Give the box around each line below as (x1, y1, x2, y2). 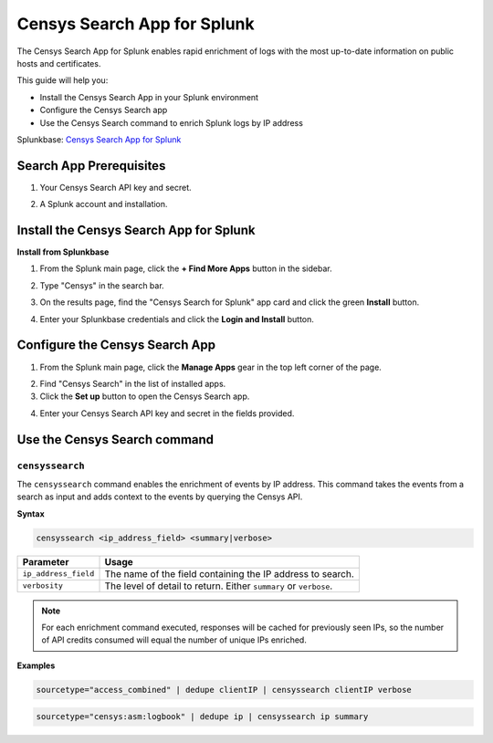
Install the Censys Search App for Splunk (16, 223, 256, 237)
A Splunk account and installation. (39, 199, 168, 210)
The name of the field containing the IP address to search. (104, 567, 355, 580)
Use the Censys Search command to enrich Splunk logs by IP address (39, 117, 303, 128)
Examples (16, 660, 56, 671)
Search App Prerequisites (16, 158, 166, 173)
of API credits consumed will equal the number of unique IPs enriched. (41, 634, 308, 645)
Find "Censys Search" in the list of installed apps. (39, 378, 226, 389)
